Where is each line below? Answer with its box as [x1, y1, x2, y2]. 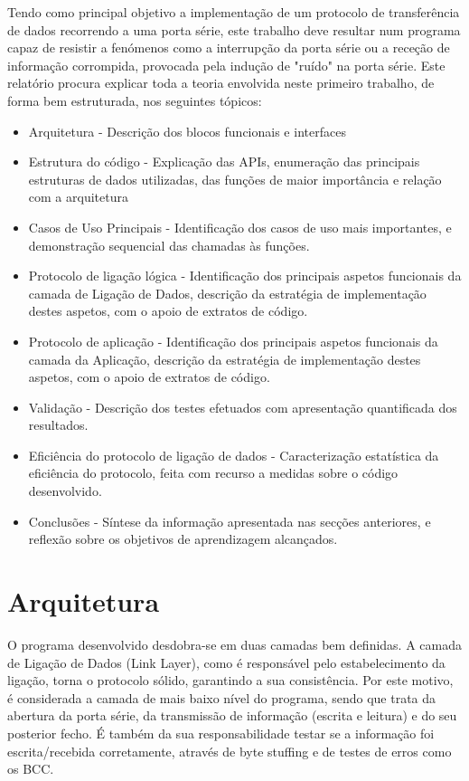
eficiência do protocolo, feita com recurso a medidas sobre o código [28, 463, 399, 482]
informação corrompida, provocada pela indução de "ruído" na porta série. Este [7, 55, 446, 74]
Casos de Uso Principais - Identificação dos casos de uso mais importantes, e [28, 217, 452, 236]
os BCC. [7, 759, 54, 778]
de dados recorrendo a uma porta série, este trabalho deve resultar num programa [7, 20, 461, 39]
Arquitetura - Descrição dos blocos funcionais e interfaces [28, 121, 346, 140]
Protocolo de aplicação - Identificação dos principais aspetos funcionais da [28, 331, 438, 350]
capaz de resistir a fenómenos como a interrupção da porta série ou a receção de [7, 38, 450, 57]
